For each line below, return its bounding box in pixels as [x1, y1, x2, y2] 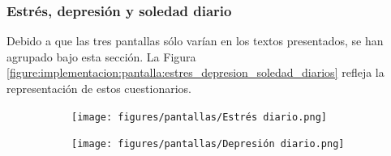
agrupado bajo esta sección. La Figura [6, 48, 196, 65]
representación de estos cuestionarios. [6, 80, 191, 96]
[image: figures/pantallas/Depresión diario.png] [71, 138, 345, 150]
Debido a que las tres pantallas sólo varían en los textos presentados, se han [6, 32, 384, 49]
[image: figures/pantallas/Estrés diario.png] [71, 111, 327, 123]
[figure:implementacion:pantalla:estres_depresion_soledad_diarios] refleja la [6, 64, 385, 81]
